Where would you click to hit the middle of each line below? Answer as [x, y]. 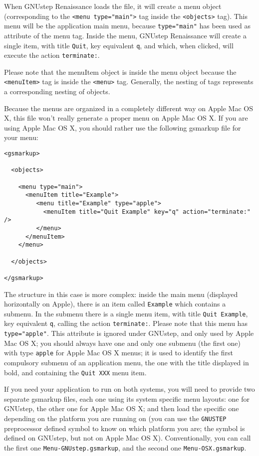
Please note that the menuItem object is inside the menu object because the [120, 72]
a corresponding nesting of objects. [57, 91]
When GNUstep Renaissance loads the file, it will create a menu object [113, 6]
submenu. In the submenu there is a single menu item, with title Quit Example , [126, 313]
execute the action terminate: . [52, 55]
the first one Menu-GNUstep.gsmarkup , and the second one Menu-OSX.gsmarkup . [125, 447]
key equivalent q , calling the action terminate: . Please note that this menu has [126, 323]
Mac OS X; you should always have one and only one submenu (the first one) [123, 343]
